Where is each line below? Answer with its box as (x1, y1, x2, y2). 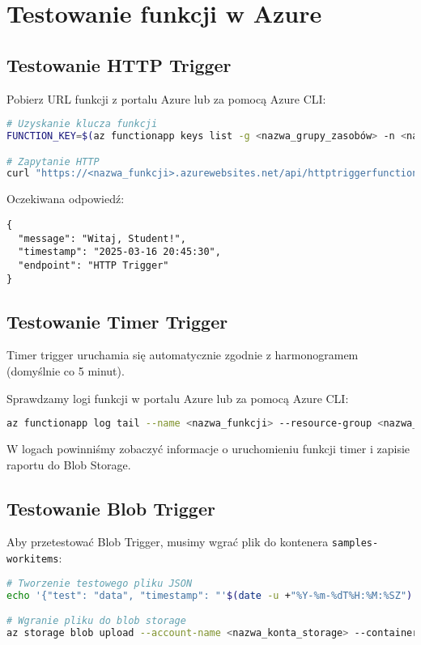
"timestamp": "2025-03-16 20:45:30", (18, 246, 221, 258)
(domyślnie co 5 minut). (6, 363, 125, 379)
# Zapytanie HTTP (6, 155, 100, 168)
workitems (6, 554, 59, 566)
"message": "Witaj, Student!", (18, 232, 186, 244)
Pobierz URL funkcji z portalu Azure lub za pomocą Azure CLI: (6, 90, 326, 107)
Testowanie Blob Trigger (6, 495, 215, 520)
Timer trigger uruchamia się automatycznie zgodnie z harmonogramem (6, 346, 359, 363)
